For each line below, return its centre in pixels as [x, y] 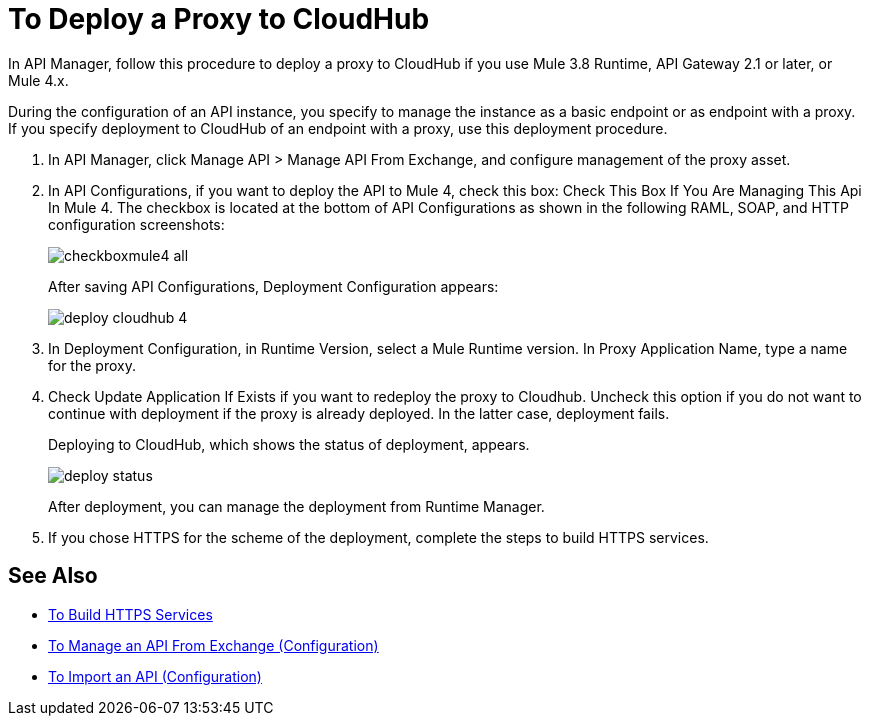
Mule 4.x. [38, 80]
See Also [53, 576]
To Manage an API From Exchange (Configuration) [213, 645]
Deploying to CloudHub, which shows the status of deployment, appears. [289, 444]
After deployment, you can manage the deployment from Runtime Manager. [296, 506]
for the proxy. [92, 365]
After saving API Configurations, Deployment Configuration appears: [273, 286]
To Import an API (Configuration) [155, 676]
